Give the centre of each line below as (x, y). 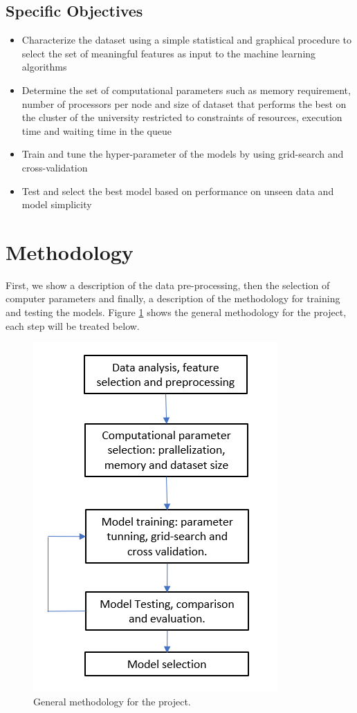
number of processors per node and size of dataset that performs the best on (184, 103)
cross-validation (55, 167)
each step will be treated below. (73, 325)
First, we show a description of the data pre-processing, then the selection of (168, 285)
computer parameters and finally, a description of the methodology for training (173, 298)
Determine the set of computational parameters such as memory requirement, (186, 90)
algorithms (44, 67)
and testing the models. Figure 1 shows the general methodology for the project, (176, 312)
